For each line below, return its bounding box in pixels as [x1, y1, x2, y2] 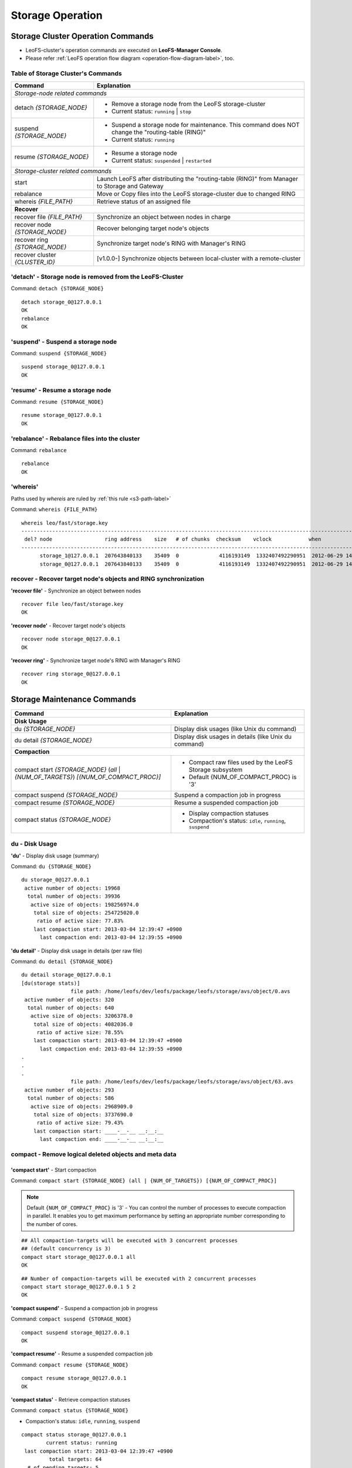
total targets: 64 [49, 1456, 102, 1463]
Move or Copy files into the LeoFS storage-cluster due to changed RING [97, 190, 296, 198]
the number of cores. [26, 1220, 78, 1227]
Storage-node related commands [14, 89, 107, 97]
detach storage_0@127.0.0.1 [21, 298, 102, 305]
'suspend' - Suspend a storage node [11, 338, 117, 346]
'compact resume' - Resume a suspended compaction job [11, 1351, 153, 1358]
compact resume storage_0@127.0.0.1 [21, 1375, 127, 1382]
